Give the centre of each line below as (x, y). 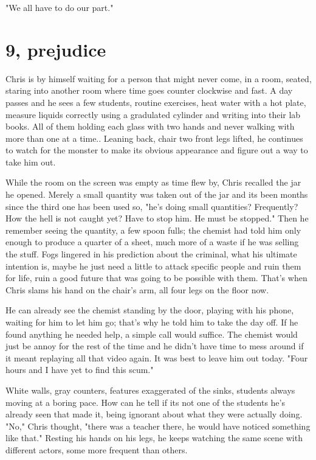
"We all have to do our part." (60, 7)
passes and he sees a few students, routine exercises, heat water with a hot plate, (156, 102)
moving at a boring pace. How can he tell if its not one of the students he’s (145, 402)
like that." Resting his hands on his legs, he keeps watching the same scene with (154, 438)
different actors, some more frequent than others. (97, 449)
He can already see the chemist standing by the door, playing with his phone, (150, 310)
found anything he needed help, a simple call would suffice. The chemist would (152, 334)
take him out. (31, 162)
